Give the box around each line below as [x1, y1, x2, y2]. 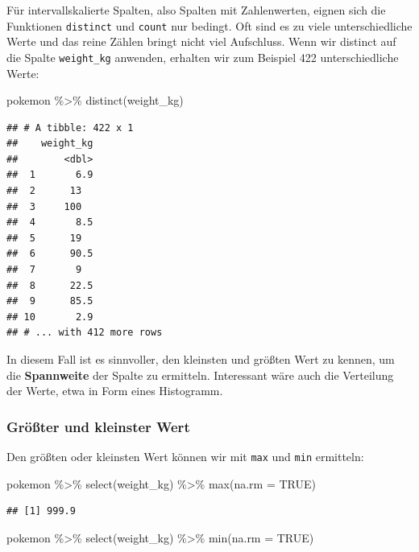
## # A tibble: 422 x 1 [6, 122, 134, 134]
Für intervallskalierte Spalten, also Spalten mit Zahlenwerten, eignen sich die [6, 2, 386, 18]
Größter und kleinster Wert [6, 416, 190, 436]
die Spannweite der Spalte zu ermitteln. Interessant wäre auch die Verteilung [6, 366, 394, 383]
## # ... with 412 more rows [6, 327, 163, 339]
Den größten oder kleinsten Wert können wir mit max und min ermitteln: [6, 448, 364, 464]
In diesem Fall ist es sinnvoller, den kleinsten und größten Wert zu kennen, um [6, 351, 395, 367]
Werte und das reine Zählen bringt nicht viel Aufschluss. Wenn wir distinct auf [6, 33, 396, 50]
